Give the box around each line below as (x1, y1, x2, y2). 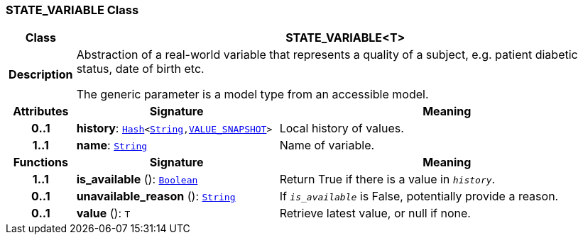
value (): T (76, 206, 131, 221)
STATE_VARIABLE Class (6, 3, 139, 17)
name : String (76, 138, 148, 153)
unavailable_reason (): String (76, 189, 236, 204)
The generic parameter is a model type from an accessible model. (76, 87, 429, 102)
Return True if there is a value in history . (279, 172, 496, 187)
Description (9, 67, 73, 82)
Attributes (13, 104, 69, 119)
